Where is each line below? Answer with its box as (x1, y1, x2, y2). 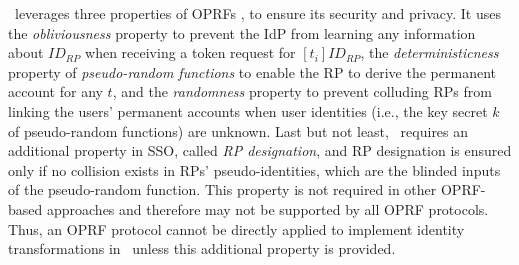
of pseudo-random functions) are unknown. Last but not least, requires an (8, 120, 469, 141)
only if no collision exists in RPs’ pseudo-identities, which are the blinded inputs (8, 159, 501, 180)
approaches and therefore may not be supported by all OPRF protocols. (46, 198, 489, 219)
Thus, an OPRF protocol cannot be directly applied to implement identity (8, 218, 465, 239)
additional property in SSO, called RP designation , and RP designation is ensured (8, 140, 512, 161)
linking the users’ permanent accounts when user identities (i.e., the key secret (8, 100, 488, 121)
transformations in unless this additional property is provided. (8, 238, 396, 259)
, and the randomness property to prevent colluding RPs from (112, 81, 492, 102)
